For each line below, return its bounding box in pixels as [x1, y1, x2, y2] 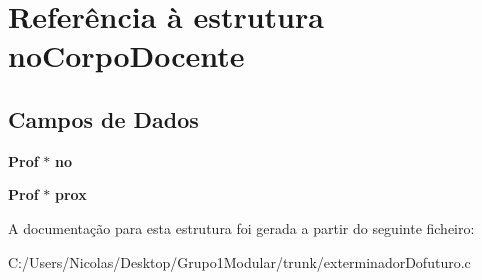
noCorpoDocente [8, 35, 245, 76]
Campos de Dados [8, 103, 199, 134]
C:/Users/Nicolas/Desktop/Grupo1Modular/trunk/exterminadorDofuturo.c [8, 251, 471, 272]
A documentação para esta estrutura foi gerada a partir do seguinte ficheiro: [8, 217, 475, 238]
